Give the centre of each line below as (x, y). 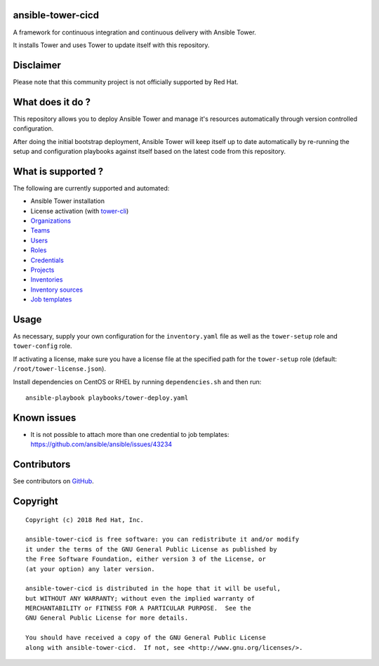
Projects (42, 270)
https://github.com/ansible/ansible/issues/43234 (101, 444)
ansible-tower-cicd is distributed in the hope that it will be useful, (153, 589)
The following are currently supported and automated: (91, 188)
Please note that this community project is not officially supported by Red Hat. (126, 81)
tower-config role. (43, 346)
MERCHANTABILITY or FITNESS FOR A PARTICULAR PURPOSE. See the (139, 608)
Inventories (47, 280)
